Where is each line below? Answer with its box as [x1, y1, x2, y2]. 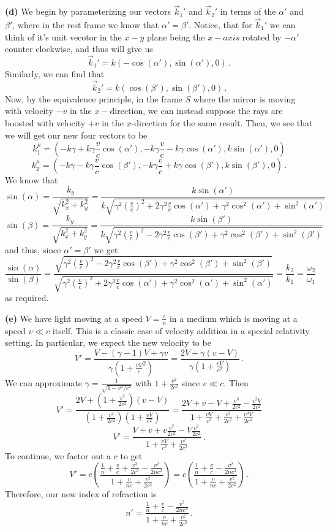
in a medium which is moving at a [169, 311, 298, 324]
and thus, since [5, 243, 61, 256]
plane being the [147, 30, 205, 43]
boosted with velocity [5, 117, 86, 129]
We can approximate [5, 376, 83, 389]
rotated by [242, 30, 282, 43]
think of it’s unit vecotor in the [5, 30, 122, 43]
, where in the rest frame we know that [12, 18, 159, 31]
